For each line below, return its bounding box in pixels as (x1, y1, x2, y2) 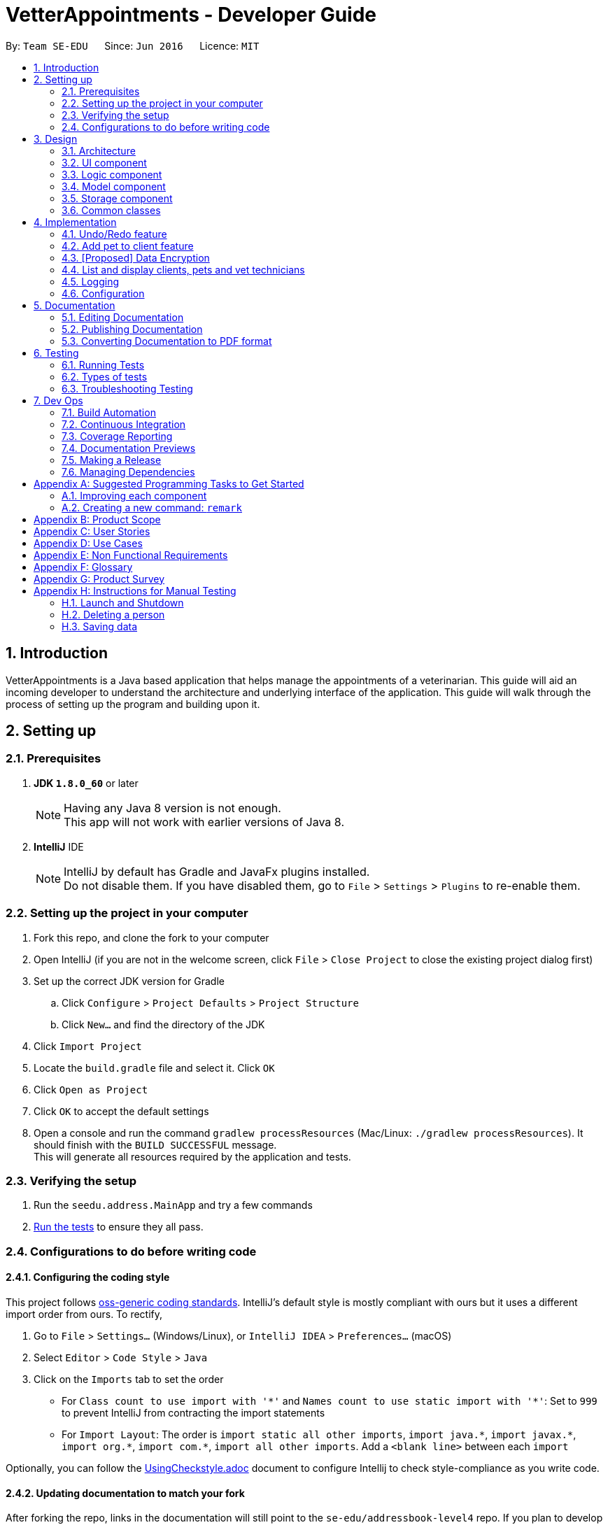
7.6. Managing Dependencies (62, 465, 195, 478)
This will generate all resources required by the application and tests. (34, 1150, 351, 1163)
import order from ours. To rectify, (6, 1307, 163, 1320)
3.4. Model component (62, 180, 166, 192)
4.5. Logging (62, 275, 120, 288)
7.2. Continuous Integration (62, 418, 186, 430)
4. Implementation (34, 215, 117, 228)
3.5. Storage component (62, 192, 173, 204)
